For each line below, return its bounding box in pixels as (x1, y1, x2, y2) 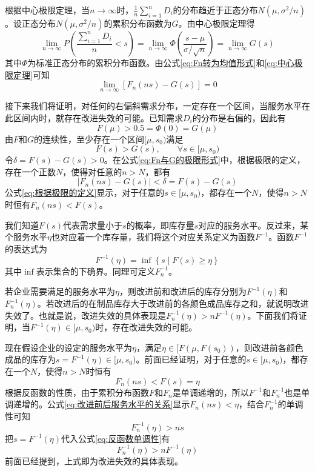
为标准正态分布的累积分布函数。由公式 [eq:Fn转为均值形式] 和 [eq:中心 (27, 56, 294, 68)
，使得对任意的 (62, 165, 122, 178)
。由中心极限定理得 (178, 17, 255, 29)
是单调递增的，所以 (172, 386, 249, 398)
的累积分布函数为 (104, 17, 172, 29)
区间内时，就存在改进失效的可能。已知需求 (13, 112, 183, 124)
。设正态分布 (5, 17, 56, 29)
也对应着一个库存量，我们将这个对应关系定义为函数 (51, 230, 255, 243)
